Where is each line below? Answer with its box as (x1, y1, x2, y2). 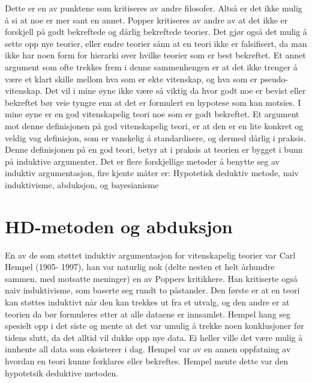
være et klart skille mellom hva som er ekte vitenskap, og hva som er (5, 72, 257, 85)
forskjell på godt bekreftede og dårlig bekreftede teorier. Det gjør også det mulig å (5, 25, 307, 38)
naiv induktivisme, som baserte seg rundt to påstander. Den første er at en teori (5, 284, 300, 296)
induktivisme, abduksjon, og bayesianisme (5, 178, 159, 191)
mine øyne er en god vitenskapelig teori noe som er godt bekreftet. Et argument (5, 108, 299, 120)
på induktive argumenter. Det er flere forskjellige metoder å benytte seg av (5, 155, 280, 167)
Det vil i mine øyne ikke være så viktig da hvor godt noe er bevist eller (44, 84, 306, 97)
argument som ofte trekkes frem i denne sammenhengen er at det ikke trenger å (5, 60, 298, 73)
